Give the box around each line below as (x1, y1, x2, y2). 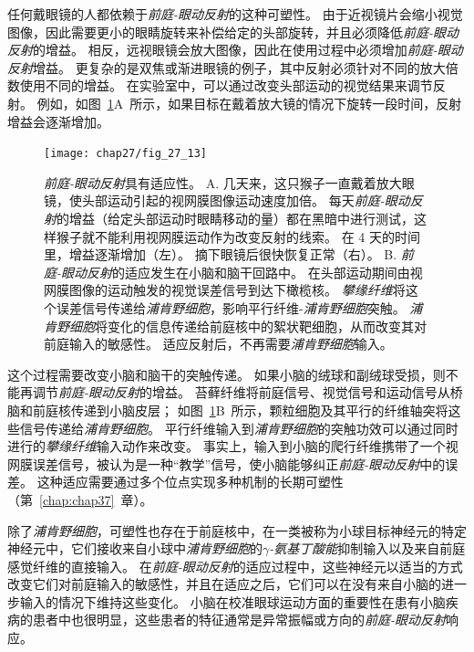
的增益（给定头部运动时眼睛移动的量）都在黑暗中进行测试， (57, 209, 414, 227)
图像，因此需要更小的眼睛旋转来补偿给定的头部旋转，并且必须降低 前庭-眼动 (7, 22, 459, 41)
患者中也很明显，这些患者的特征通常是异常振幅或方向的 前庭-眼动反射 (32, 610, 447, 629)
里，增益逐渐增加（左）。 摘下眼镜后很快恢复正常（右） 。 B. (44, 245, 397, 264)
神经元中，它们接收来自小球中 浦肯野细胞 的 (7, 539, 263, 558)
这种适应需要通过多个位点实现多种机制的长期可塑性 (36, 472, 344, 491)
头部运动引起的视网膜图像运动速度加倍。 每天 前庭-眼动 (81, 191, 410, 210)
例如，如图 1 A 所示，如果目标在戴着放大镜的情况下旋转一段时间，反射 (36, 93, 462, 112)
